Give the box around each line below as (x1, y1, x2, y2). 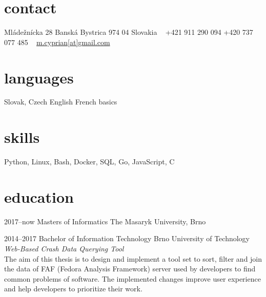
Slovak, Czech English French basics (4, 96, 117, 107)
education (4, 186, 74, 207)
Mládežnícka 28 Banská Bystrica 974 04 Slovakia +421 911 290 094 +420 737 (4, 27, 253, 37)
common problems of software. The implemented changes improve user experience (4, 273, 261, 284)
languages (4, 67, 74, 88)
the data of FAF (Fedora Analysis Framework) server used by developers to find (4, 263, 256, 274)
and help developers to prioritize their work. (4, 283, 142, 294)
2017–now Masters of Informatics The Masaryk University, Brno (4, 216, 206, 226)
